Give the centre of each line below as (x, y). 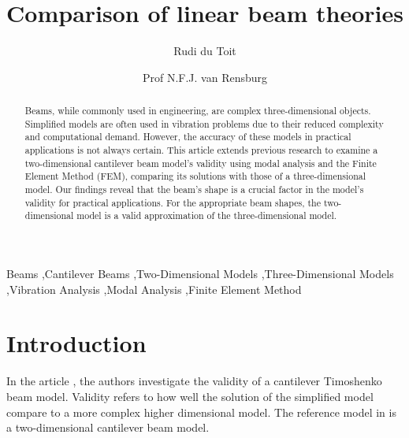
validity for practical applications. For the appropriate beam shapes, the (173, 202)
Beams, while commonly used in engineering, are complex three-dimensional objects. (198, 111)
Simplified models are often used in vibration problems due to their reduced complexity (204, 123)
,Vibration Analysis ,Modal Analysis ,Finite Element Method (154, 289)
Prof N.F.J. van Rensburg (205, 77)
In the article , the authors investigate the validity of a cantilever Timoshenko (194, 381)
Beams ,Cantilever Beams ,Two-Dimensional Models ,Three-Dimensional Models (200, 274)
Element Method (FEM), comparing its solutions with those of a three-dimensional (195, 176)
